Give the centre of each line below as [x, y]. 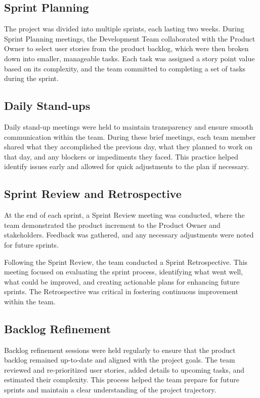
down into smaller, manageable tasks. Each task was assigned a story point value [129, 58]
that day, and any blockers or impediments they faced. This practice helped [121, 156]
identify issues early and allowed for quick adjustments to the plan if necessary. [127, 166]
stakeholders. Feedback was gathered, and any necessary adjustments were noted [129, 235]
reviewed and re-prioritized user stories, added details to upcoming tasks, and [124, 369]
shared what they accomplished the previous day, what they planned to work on [128, 147]
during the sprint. [31, 78]
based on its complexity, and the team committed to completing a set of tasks [125, 68]
